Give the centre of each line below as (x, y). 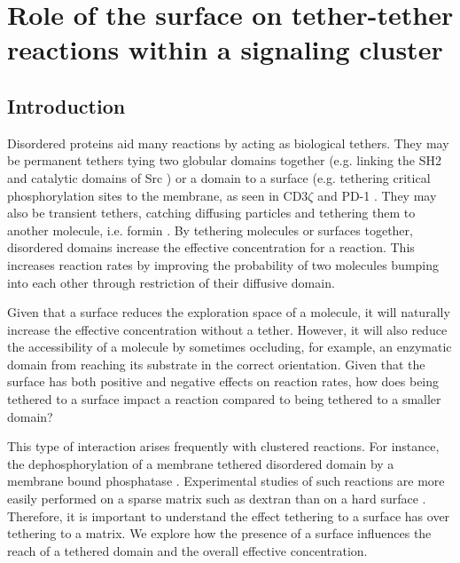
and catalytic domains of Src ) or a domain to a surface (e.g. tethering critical (219, 177)
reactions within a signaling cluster (225, 49)
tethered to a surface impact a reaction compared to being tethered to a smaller (224, 399)
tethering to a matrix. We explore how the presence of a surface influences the (219, 533)
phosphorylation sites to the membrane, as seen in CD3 (158, 195)
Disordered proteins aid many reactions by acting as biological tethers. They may (228, 143)
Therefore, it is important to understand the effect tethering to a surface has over (229, 515)
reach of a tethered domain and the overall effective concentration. (187, 550)
